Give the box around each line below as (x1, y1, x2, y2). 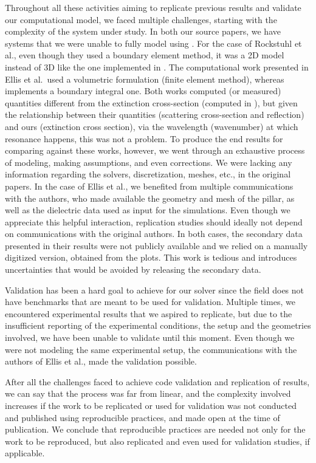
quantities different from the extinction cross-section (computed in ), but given (5, 96, 298, 109)
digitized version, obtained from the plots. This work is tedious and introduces (5, 251, 297, 264)
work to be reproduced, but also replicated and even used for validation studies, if (5, 434, 310, 447)
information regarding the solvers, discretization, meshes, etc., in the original (5, 168, 291, 180)
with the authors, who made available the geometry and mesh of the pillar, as (5, 191, 295, 204)
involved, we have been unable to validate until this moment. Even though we (5, 331, 295, 344)
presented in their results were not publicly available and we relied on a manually (5, 239, 308, 252)
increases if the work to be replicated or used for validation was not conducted (5, 399, 297, 411)
